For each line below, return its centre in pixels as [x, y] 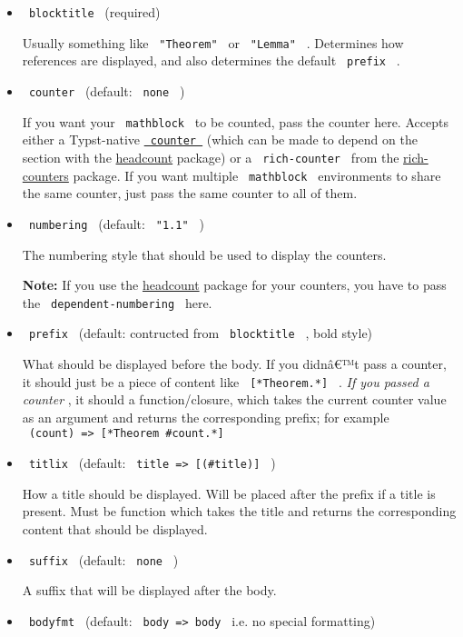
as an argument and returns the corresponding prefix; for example [206, 417]
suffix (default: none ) [103, 559]
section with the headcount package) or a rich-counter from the [211, 157]
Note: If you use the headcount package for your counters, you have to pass [234, 285]
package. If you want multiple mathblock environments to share [257, 175]
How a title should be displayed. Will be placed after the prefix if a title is [229, 493]
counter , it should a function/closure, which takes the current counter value [234, 399]
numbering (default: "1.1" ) [116, 223]
